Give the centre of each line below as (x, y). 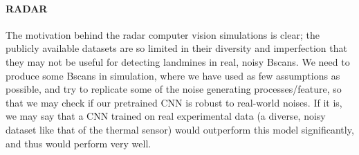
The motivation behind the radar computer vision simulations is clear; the (163, 34)
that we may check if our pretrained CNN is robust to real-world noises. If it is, (174, 102)
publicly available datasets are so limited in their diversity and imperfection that (176, 48)
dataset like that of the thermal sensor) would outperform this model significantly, (180, 129)
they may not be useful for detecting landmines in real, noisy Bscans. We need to (178, 61)
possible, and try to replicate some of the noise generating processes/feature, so (174, 89)
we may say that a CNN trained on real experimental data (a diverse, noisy (166, 116)
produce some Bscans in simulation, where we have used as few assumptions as (173, 75)
